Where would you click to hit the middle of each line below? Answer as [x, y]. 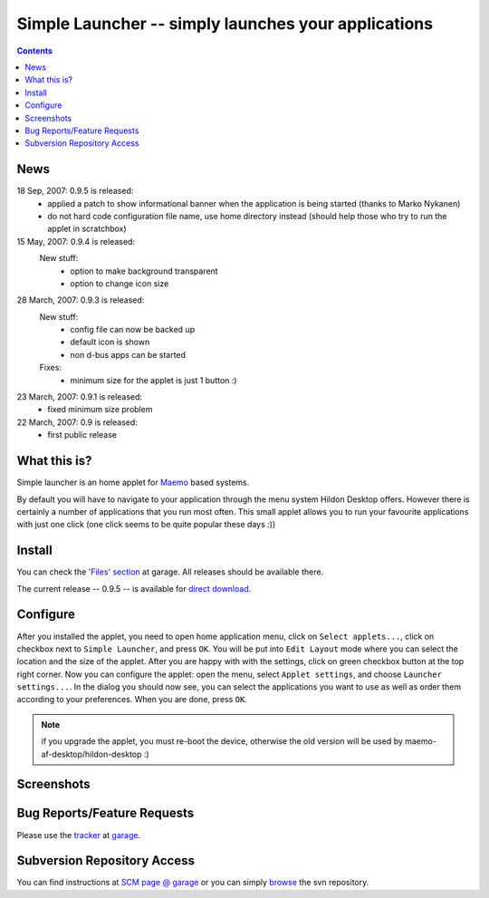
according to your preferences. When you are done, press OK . [132, 700]
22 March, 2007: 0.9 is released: [77, 422]
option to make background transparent [144, 271]
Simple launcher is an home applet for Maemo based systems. [133, 483]
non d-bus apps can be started [128, 354]
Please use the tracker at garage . [78, 835]
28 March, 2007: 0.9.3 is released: [81, 300]
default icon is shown [110, 342]
